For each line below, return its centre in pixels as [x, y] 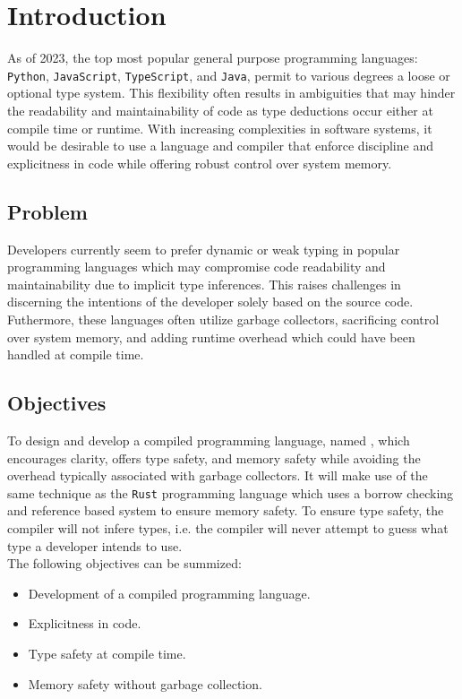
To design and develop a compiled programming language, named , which [209, 440]
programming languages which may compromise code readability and [197, 267]
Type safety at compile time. [107, 653]
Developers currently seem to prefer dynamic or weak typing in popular [204, 249]
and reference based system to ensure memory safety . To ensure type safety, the [226, 510]
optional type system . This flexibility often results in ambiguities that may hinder [231, 93]
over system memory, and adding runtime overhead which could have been [211, 337]
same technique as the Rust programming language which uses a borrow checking [231, 492]
